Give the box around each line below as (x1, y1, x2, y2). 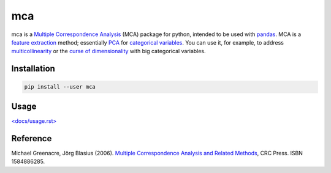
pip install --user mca (24, 83, 96, 90)
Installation (11, 64, 55, 74)
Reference (11, 133, 52, 144)
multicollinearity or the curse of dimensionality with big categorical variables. (11, 48, 206, 55)
